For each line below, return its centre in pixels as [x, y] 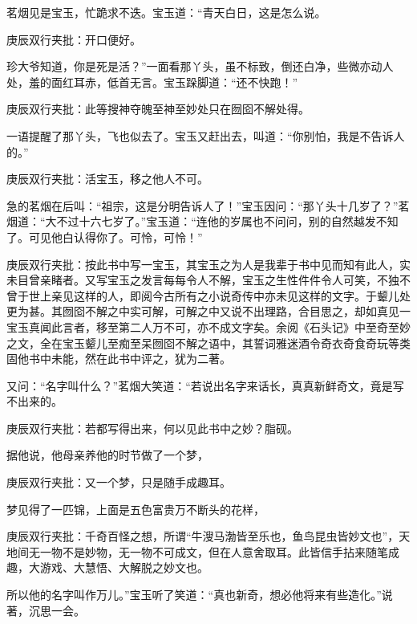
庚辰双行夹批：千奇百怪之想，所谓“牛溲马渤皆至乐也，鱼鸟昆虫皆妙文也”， [203, 536]
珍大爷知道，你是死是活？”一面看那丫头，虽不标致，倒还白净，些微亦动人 [200, 66]
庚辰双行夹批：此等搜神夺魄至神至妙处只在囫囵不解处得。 [158, 109]
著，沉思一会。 [46, 610]
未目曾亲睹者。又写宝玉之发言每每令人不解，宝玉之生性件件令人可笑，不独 [203, 280]
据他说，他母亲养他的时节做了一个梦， [107, 455]
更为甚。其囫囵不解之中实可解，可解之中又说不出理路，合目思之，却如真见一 [208, 311]
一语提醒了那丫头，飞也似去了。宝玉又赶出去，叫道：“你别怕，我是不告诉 [200, 135]
